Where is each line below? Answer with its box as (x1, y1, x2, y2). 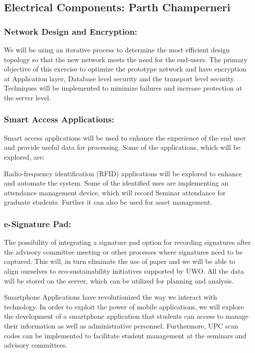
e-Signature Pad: (4, 217, 72, 230)
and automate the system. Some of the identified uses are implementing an (4, 178, 229, 188)
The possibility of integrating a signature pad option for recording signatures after (4, 237, 251, 247)
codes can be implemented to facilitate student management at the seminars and (4, 330, 247, 340)
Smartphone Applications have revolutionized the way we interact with (4, 292, 217, 302)
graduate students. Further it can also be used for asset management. (4, 197, 212, 207)
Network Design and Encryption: (4, 25, 137, 37)
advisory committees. (4, 340, 68, 350)
